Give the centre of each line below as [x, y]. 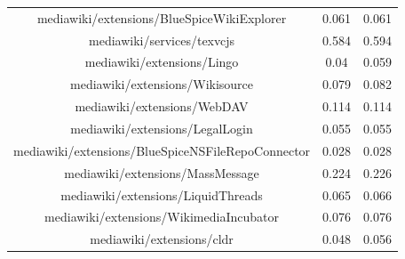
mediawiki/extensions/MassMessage [162, 172]
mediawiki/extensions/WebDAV [162, 106]
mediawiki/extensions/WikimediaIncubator [162, 217]
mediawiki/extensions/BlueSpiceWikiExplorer [162, 17]
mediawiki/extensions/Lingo [162, 62]
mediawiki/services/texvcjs [162, 40]
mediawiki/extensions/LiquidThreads [162, 194]
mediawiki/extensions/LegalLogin [162, 128]
